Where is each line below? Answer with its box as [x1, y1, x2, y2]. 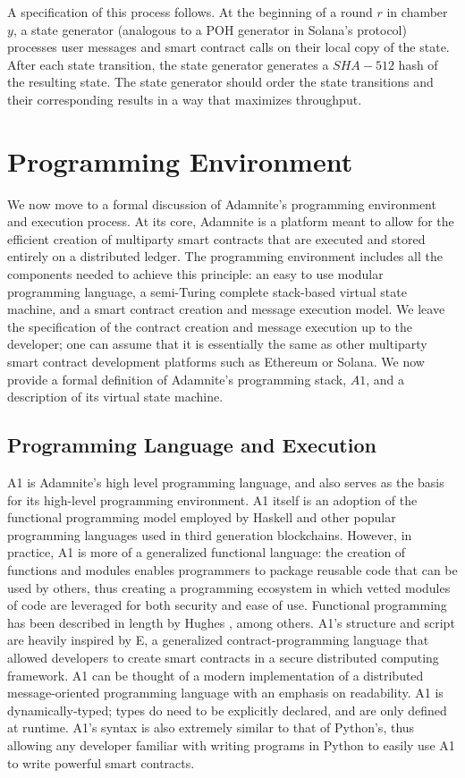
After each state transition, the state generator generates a [7, 55, 329, 73]
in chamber [386, 3, 448, 21]
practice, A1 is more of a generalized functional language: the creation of [7, 543, 406, 562]
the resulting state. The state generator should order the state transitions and [7, 72, 434, 91]
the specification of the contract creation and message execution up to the [7, 317, 412, 335]
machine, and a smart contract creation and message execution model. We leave [7, 300, 445, 318]
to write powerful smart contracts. [7, 753, 195, 772]
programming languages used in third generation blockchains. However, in [7, 525, 412, 544]
